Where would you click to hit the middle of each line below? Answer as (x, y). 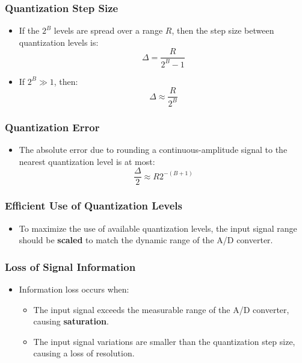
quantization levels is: (59, 42)
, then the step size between (223, 30)
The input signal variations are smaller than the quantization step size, (164, 341)
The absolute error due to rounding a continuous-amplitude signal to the (153, 150)
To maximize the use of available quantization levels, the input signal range (158, 228)
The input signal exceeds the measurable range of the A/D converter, (161, 309)
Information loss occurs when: (74, 289)
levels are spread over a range (108, 30)
